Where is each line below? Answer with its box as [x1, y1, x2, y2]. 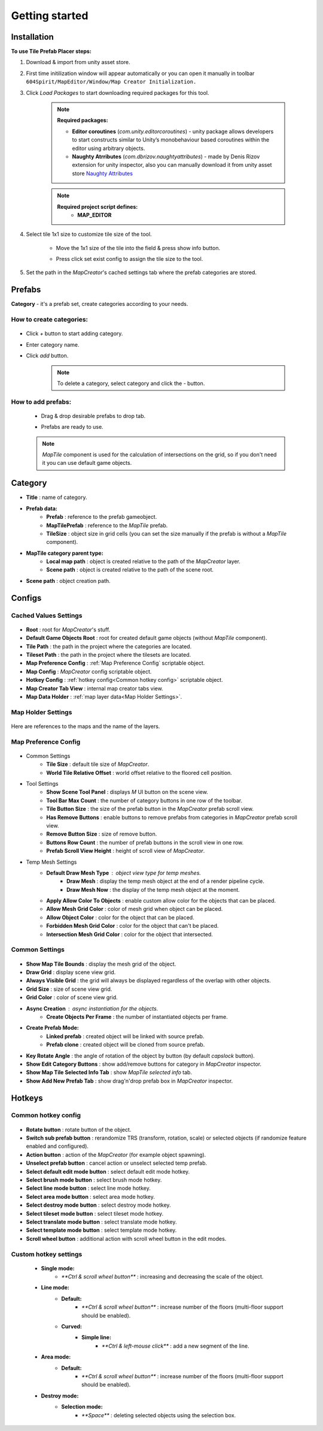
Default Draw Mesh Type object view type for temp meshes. [46, 869, 202, 876]
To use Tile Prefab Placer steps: [11, 48, 92, 55]
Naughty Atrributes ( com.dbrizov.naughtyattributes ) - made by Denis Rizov [72, 153, 260, 160]
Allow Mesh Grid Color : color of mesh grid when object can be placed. [46, 906, 223, 913]
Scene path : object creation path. [26, 577, 111, 584]
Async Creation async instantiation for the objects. [26, 1005, 159, 1012]
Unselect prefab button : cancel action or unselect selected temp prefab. [26, 1159, 208, 1167]
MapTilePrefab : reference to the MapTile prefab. [46, 522, 168, 529]
